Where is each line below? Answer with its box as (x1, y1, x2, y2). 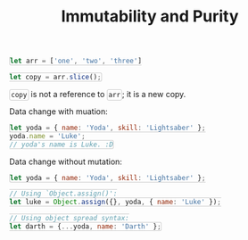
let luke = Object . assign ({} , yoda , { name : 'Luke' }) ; (9, 198, 221, 207)
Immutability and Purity (61, 6, 239, 27)
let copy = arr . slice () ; (9, 73, 102, 82)
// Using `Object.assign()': (9, 189, 118, 198)
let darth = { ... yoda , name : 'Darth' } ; (9, 222, 162, 231)
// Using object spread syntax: (9, 214, 129, 223)
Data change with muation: (9, 105, 109, 117)
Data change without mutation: (9, 156, 123, 167)
